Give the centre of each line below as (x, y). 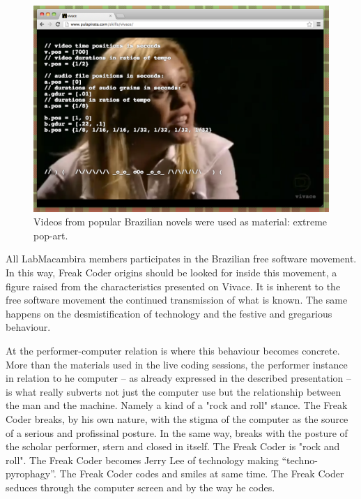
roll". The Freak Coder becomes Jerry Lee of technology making (142, 460)
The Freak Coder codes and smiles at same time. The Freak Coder (202, 474)
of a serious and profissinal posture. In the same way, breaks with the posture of (177, 432)
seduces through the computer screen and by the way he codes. (140, 487)
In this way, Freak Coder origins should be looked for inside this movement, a (171, 273)
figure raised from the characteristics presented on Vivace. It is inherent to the (173, 286)
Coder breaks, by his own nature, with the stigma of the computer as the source (177, 418)
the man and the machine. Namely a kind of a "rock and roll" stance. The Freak (177, 405)
